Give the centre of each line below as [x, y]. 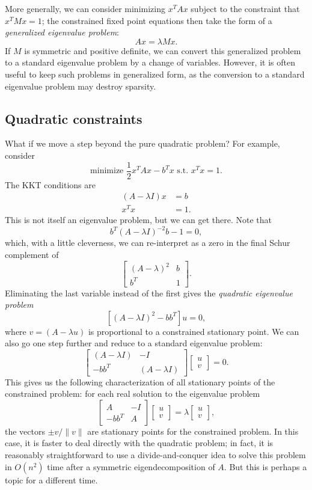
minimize [107, 171]
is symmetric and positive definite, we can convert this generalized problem [163, 50]
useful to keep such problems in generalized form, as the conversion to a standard [155, 74]
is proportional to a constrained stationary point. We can [194, 331]
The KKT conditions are [50, 184]
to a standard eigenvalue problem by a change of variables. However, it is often [150, 62]
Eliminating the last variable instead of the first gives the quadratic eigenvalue [149, 292]
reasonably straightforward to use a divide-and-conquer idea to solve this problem [155, 455]
